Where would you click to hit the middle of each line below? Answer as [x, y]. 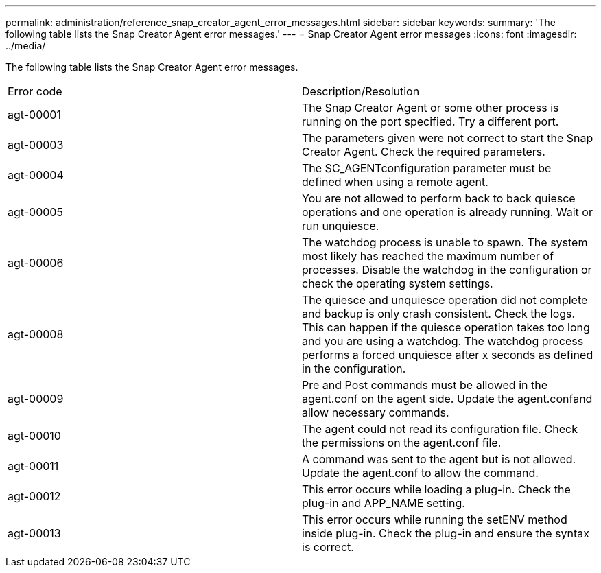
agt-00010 [34, 436]
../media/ [26, 46]
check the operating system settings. [398, 283]
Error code [35, 91]
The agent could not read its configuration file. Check [440, 429]
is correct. [328, 547]
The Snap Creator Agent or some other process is [431, 108]
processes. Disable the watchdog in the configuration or [447, 270]
